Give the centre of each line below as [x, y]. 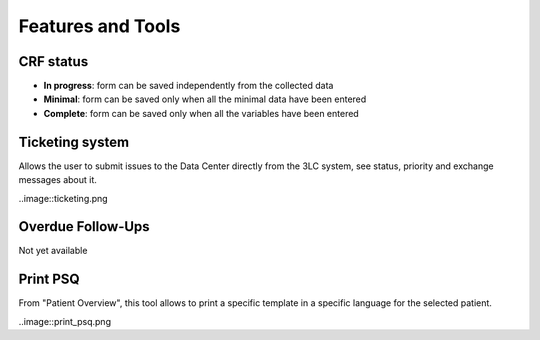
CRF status [53, 61]
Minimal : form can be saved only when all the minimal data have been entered [205, 99]
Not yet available [53, 251]
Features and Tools [99, 26]
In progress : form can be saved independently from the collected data [188, 86]
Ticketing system [74, 141]
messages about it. [57, 180]
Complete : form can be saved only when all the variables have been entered [201, 113]
